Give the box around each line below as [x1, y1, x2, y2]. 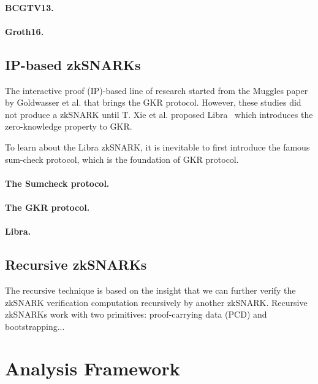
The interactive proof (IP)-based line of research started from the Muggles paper [5, 84, 308, 96]
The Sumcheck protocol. [5, 176, 110, 189]
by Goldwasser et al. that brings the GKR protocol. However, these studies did [5, 96, 301, 109]
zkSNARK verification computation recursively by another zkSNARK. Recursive [5, 296, 308, 308]
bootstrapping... [5, 319, 65, 332]
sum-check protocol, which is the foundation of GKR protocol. [5, 152, 239, 165]
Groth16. [5, 25, 44, 37]
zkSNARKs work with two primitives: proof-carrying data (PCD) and [5, 308, 267, 321]
